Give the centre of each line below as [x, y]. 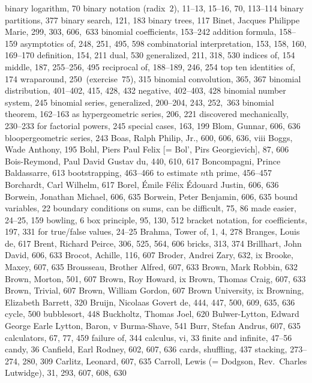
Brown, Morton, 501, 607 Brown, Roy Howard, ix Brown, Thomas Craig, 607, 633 [155, 278]
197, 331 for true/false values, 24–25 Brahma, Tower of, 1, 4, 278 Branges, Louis [152, 231]
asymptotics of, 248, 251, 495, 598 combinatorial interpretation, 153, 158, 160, [163, 43]
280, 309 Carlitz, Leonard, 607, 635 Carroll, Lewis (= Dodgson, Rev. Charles [165, 360]
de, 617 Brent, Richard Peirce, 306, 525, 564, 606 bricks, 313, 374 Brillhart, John [153, 243]
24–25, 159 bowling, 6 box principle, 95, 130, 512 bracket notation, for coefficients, [156, 219]
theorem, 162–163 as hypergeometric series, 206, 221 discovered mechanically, [147, 114]
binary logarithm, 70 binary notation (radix [85, 8]
